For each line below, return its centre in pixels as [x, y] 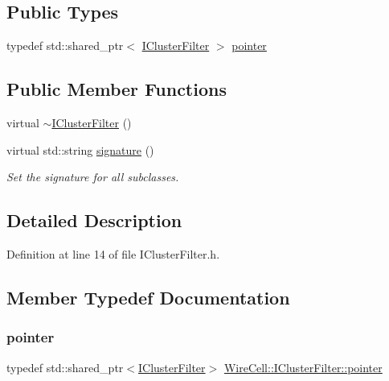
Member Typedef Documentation [148, 297]
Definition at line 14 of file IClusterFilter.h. [113, 253]
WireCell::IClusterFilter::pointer [303, 367]
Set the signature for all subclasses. [93, 177]
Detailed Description [94, 220]
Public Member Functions [117, 89]
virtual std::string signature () [80, 149]
